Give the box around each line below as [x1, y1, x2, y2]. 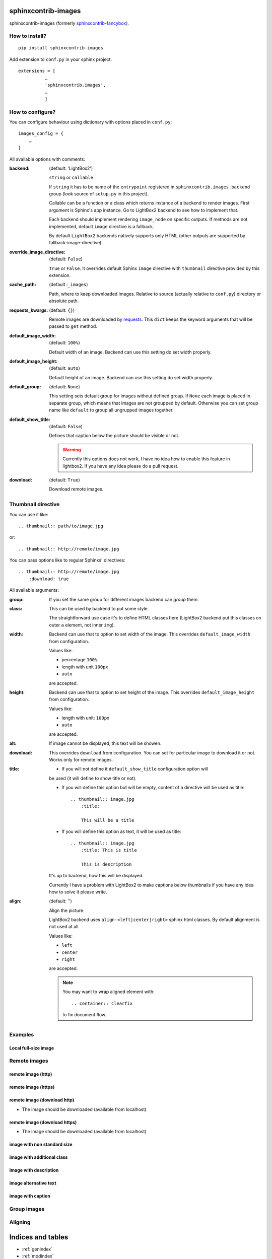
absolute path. [49, 298, 79, 304]
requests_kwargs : [9, 307, 48, 313]
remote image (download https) [9, 1119, 77, 1125]
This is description [81, 861, 132, 867]
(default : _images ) [49, 282, 88, 288]
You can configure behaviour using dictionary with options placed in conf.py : [9, 119, 172, 125]
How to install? [9, 33, 46, 40]
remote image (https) [9, 1084, 55, 1090]
